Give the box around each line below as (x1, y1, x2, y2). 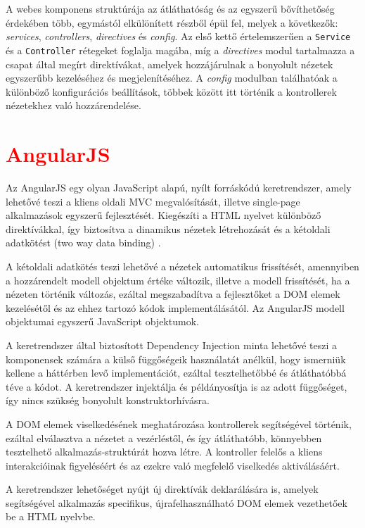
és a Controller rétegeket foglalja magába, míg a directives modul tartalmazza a (6, 42, 355, 57)
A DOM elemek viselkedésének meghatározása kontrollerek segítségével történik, (6, 416, 352, 431)
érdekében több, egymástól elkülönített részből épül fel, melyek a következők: (6, 15, 338, 30)
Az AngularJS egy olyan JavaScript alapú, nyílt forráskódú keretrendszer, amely (6, 180, 352, 194)
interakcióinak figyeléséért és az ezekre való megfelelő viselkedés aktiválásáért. (6, 458, 340, 472)
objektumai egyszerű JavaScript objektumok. (6, 314, 199, 329)
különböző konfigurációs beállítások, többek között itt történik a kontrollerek (6, 84, 337, 99)
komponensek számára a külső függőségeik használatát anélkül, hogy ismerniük (6, 351, 346, 366)
